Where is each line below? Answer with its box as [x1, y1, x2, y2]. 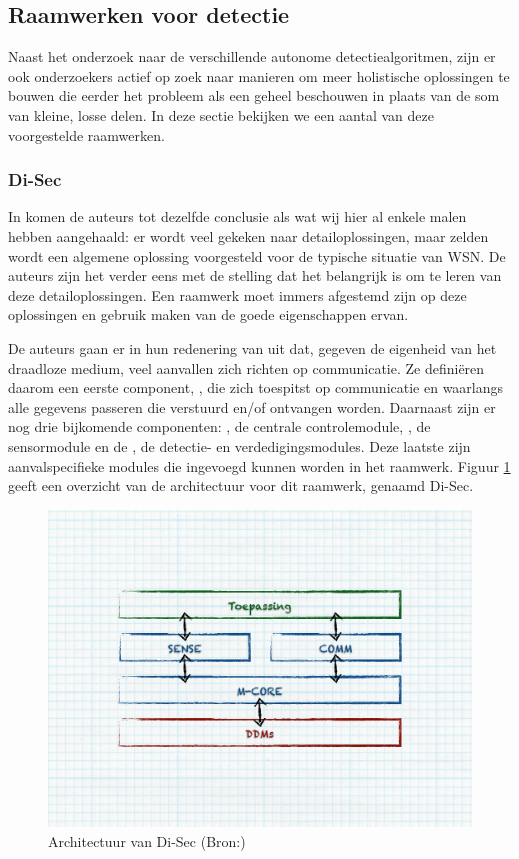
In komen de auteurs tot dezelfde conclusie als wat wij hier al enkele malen [8, 206, 467, 227]
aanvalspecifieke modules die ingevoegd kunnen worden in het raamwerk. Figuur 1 [8, 455, 511, 476]
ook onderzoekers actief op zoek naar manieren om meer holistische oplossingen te [8, 65, 510, 86]
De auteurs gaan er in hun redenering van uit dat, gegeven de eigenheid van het [8, 337, 497, 358]
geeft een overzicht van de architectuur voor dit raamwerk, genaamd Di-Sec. [8, 475, 474, 496]
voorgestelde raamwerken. [8, 124, 165, 145]
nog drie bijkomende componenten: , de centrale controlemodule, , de [8, 416, 431, 437]
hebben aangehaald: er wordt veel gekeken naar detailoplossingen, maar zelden [8, 225, 489, 246]
